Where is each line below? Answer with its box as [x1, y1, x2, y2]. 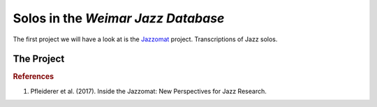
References [13, 72, 54, 82]
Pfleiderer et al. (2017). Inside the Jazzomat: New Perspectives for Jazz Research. [30, 87, 267, 95]
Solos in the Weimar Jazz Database [13, 10, 225, 26]
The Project [13, 53, 65, 65]
